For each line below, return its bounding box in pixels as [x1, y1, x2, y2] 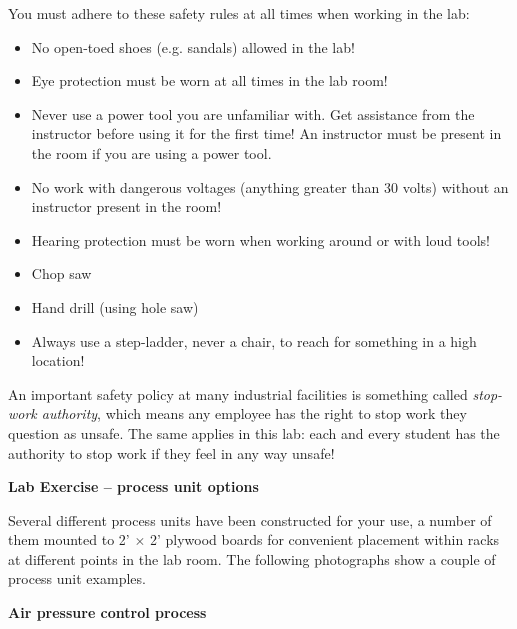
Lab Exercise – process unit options [8, 476, 259, 497]
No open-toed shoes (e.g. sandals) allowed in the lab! [31, 36, 355, 57]
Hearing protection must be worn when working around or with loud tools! [31, 229, 490, 250]
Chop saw [31, 263, 92, 284]
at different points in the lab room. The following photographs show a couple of [8, 548, 496, 569]
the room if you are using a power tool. [31, 142, 272, 163]
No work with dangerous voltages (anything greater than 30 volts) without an [31, 176, 509, 197]
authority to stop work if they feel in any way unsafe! [8, 442, 335, 463]
